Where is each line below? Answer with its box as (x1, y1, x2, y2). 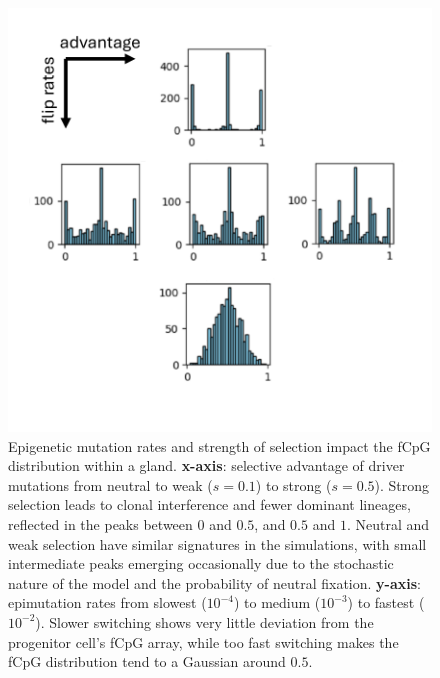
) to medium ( (233, 592, 321, 613)
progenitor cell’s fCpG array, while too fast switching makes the (8, 631, 399, 652)
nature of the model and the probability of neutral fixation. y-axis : (8, 572, 421, 593)
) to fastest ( (347, 592, 425, 613)
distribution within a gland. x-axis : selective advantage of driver (8, 455, 405, 476)
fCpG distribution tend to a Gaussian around (8, 651, 286, 672)
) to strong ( (255, 474, 332, 495)
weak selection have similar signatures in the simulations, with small (8, 533, 427, 554)
